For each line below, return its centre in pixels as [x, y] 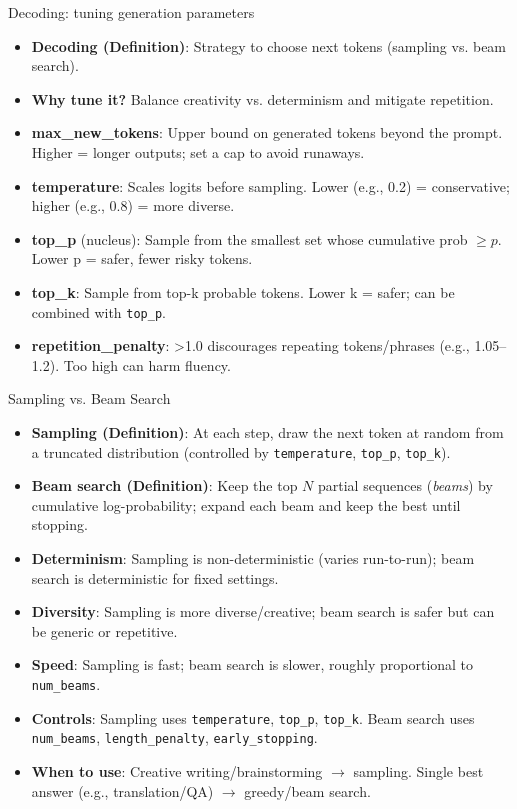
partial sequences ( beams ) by [405, 485]
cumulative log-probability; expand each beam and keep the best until [246, 504]
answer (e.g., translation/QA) [122, 790]
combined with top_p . [98, 311]
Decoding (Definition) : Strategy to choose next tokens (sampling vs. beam [269, 45]
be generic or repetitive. [104, 630]
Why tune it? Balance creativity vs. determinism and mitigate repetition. [262, 98]
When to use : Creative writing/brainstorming [177, 770]
